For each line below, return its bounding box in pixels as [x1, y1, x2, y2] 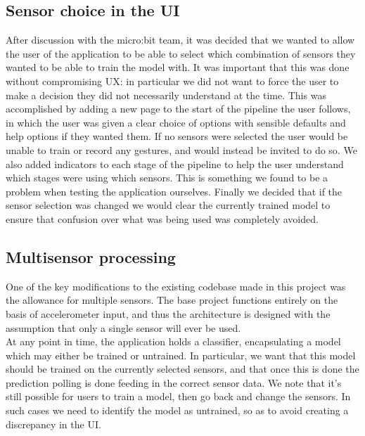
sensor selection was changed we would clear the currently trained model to [6, 198, 331, 212]
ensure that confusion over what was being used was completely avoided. [6, 211, 319, 226]
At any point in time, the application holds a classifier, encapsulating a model [6, 334, 341, 349]
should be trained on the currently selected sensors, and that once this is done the [6, 361, 359, 376]
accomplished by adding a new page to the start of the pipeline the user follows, [6, 101, 351, 116]
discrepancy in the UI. [6, 416, 101, 431]
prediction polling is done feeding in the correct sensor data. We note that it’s [6, 375, 342, 390]
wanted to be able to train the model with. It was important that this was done [6, 60, 350, 75]
